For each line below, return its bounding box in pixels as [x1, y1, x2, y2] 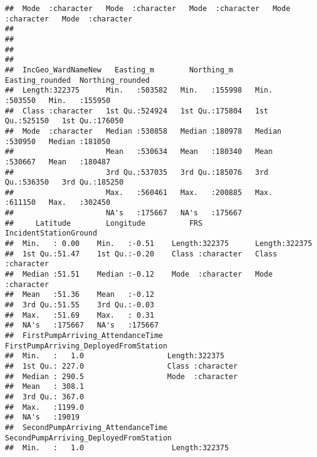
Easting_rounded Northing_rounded [5, 75, 150, 85]
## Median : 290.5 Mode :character [5, 372, 238, 381]
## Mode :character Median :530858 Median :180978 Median [5, 126, 282, 136]
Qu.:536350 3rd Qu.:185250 [5, 178, 124, 187]
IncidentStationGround [5, 229, 97, 238]
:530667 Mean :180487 [5, 157, 110, 166]
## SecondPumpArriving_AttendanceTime [5, 423, 167, 432]
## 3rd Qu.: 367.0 [5, 392, 84, 401]
